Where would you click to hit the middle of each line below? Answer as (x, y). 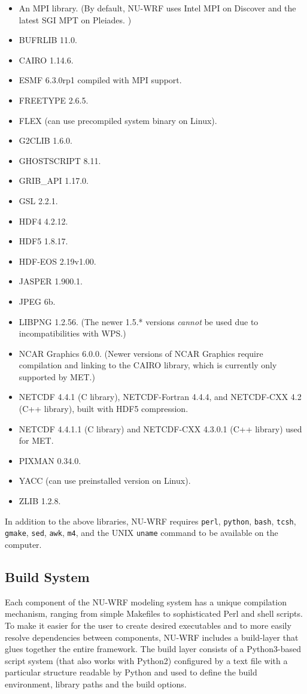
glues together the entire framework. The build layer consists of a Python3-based (153, 649)
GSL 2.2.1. (38, 200)
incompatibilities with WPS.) (72, 333)
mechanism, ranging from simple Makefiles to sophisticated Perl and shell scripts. (154, 613)
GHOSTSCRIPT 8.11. (60, 160)
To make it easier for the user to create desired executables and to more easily (148, 625)
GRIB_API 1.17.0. (54, 181)
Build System (47, 576)
